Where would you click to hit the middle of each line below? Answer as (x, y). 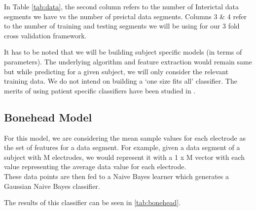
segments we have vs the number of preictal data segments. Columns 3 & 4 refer (126, 16)
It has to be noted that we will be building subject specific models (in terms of (123, 52)
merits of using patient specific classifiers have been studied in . (100, 90)
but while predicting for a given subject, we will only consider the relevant (116, 71)
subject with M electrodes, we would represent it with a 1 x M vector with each (124, 157)
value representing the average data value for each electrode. (95, 166)
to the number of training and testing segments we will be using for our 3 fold (122, 26)
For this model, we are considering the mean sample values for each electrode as (125, 137)
